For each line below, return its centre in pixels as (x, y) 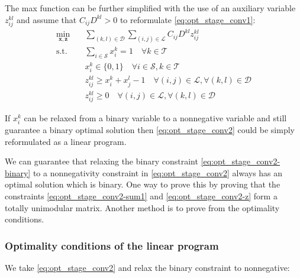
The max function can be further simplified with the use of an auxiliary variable (150, 8)
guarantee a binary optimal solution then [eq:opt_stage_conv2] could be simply (150, 130)
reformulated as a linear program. (66, 141)
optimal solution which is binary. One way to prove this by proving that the (143, 184)
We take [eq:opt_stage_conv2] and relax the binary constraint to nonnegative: (147, 267)
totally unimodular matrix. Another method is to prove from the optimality (142, 207)
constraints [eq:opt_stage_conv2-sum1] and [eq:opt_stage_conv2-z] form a (141, 195)
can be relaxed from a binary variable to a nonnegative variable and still (155, 117)
